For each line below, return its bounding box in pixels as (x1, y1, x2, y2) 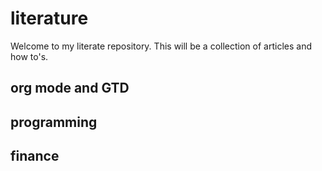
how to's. (10, 50, 49, 62)
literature (10, 7, 89, 30)
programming (10, 113, 98, 131)
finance (10, 148, 60, 165)
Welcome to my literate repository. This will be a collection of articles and (10, 40, 312, 52)
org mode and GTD (10, 80, 130, 97)
